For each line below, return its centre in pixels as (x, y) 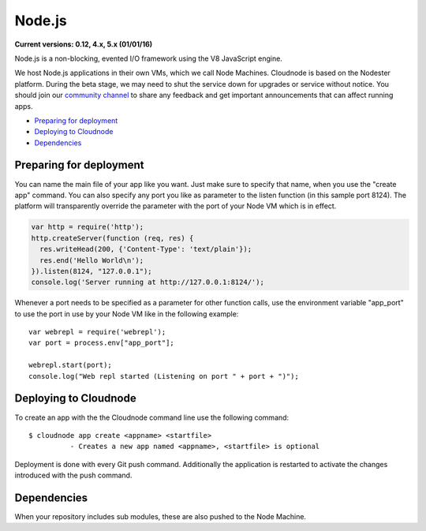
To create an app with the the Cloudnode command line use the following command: (152, 417)
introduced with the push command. (73, 475)
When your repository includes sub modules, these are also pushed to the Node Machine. (161, 516)
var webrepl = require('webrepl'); (97, 332)
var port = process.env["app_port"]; (102, 343)
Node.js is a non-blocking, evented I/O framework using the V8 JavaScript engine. (149, 58)
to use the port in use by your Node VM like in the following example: (127, 314)
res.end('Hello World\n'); (92, 260)
